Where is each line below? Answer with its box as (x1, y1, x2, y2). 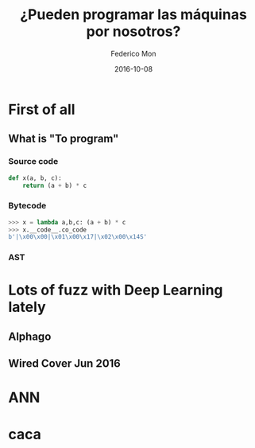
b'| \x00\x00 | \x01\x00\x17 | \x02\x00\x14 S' (8, 233, 148, 241)
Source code (8, 156, 59, 167)
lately (8, 298, 46, 316)
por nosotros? (86, 22, 181, 41)
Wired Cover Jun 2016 (8, 356, 121, 371)
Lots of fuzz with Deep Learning (8, 281, 224, 299)
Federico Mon (110, 49, 156, 58)
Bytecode (8, 201, 47, 212)
